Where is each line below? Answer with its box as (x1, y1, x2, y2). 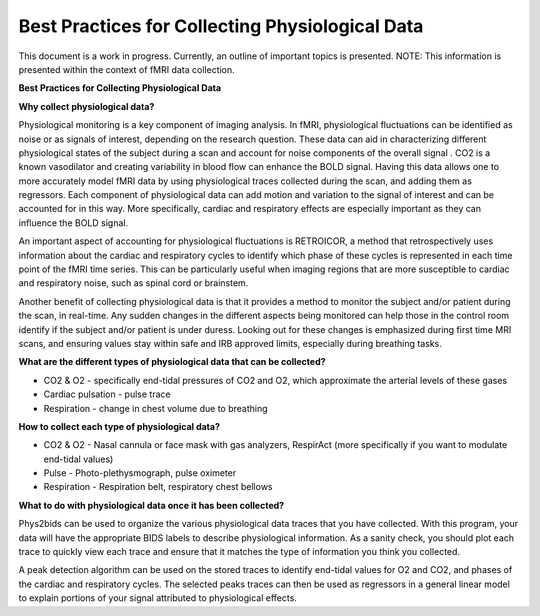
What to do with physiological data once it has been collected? (18, 499, 285, 511)
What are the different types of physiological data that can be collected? (18, 356, 326, 368)
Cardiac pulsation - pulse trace (43, 388, 171, 400)
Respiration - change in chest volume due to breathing (43, 402, 269, 414)
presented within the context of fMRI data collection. (18, 63, 235, 75)
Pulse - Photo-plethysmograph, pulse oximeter (43, 467, 237, 479)
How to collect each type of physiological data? (18, 420, 220, 432)
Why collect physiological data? (18, 100, 155, 112)
